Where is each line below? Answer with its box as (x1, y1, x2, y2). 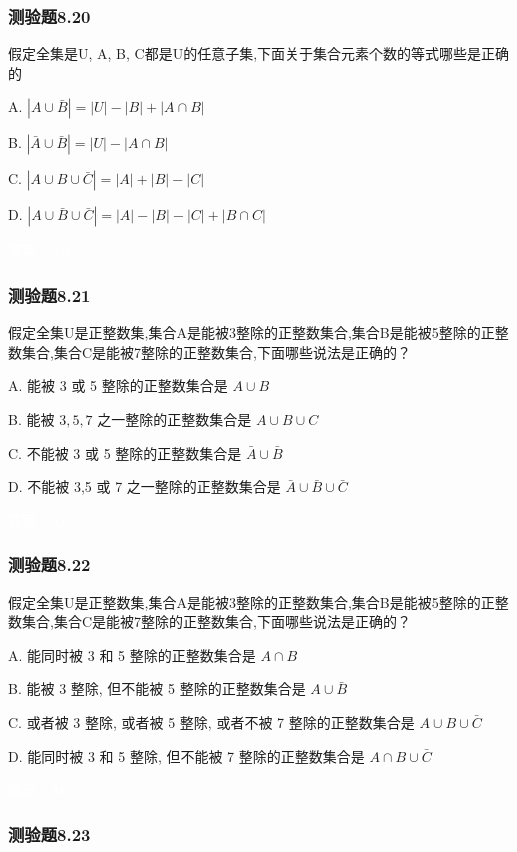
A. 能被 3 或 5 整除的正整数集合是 (8, 375, 228, 396)
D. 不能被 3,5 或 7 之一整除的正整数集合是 (8, 476, 281, 497)
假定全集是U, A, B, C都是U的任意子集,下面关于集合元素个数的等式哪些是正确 (8, 43, 510, 64)
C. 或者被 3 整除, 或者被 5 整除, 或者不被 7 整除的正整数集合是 (8, 711, 415, 732)
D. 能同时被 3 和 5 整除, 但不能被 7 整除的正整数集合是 (8, 745, 365, 766)
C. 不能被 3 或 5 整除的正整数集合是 (8, 442, 242, 463)
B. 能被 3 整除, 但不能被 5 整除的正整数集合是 (8, 678, 306, 699)
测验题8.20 (8, 3, 91, 28)
